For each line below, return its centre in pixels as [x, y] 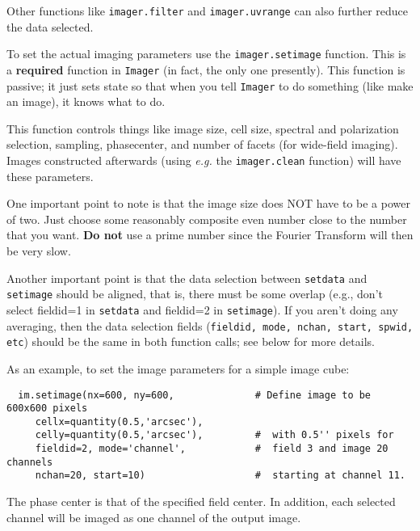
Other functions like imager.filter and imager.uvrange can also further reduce [207, 11]
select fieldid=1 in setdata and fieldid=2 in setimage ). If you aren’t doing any [202, 309]
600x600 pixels [47, 409]
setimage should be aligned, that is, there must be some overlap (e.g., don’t [195, 294]
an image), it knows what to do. [86, 101]
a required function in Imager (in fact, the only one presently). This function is [206, 69]
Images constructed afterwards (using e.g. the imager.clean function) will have [204, 160]
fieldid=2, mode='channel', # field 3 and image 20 [212, 449]
